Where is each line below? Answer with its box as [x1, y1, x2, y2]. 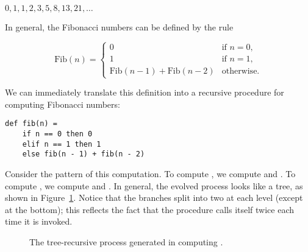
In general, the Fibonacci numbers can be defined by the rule [5, 21, 234, 33]
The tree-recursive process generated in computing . [29, 235, 223, 248]
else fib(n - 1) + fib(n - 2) [22, 150, 145, 159]
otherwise [221, 66, 257, 75]
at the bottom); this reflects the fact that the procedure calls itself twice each [5, 203, 295, 215]
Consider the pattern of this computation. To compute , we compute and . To [5, 167, 296, 180]
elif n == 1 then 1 [22, 139, 101, 149]
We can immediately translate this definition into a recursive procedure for [5, 86, 284, 99]
